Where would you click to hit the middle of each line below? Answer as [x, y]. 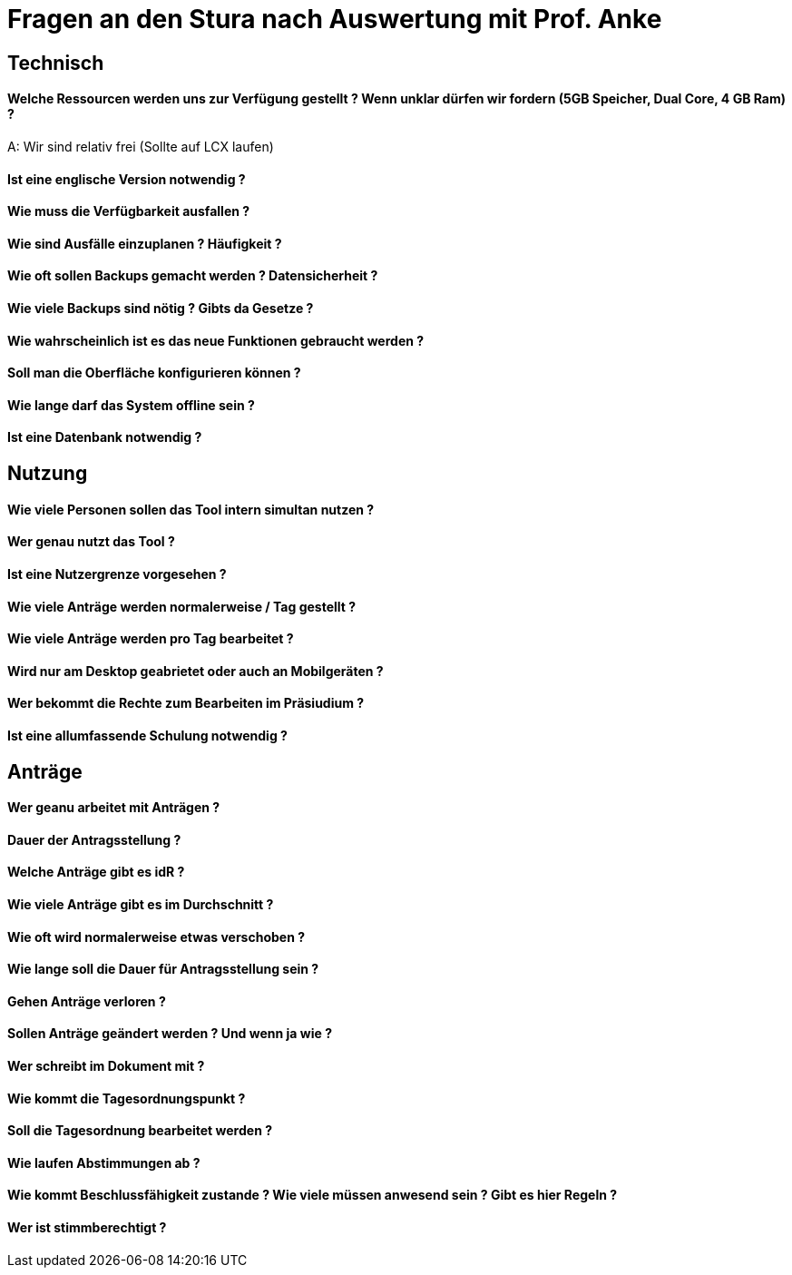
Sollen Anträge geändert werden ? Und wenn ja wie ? [170, 1034]
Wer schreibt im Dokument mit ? [106, 1066]
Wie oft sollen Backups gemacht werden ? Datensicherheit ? [193, 276]
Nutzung [48, 474]
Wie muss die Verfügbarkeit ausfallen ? [129, 211]
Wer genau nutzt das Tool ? [91, 542]
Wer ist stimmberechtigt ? [87, 1228]
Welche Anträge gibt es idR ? [96, 872]
